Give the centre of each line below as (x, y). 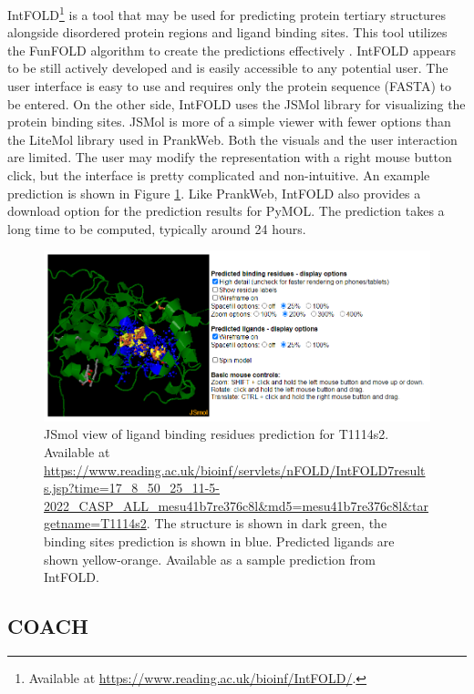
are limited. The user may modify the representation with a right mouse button (230, 157)
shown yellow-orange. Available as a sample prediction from (210, 559)
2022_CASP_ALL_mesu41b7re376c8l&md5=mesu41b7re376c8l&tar (237, 505)
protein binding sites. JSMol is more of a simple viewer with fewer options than (229, 122)
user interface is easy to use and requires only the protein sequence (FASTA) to (229, 86)
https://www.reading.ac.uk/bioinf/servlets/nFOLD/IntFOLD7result (235, 469)
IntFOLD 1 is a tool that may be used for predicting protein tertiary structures (227, 13)
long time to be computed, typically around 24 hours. (157, 228)
